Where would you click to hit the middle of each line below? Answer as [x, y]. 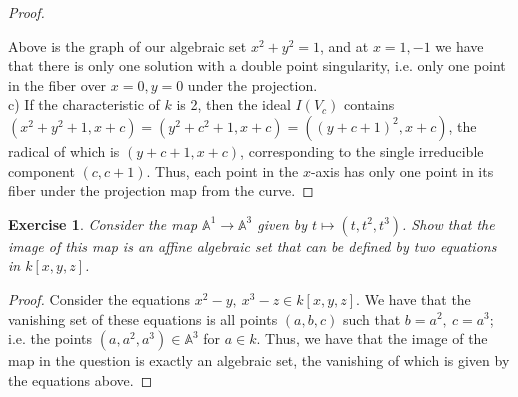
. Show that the [448, 223]
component [41, 170]
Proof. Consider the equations [99, 298]
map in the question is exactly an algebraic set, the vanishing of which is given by [259, 360]
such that [371, 318]
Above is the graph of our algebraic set [127, 45]
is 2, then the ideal [233, 104]
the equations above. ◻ [80, 379]
